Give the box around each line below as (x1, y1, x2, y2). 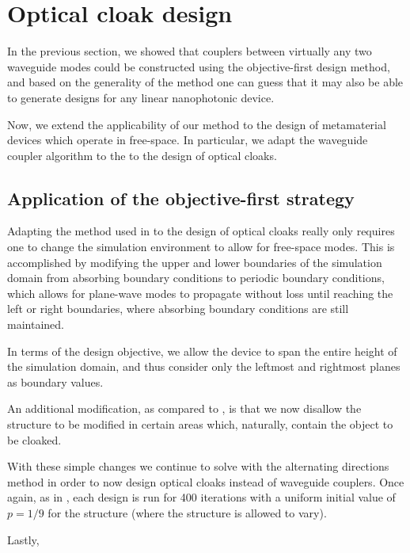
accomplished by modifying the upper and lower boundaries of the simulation (7, 254, 382, 270)
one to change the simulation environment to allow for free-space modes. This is (7, 238, 395, 255)
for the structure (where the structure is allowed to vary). (47, 504, 327, 521)
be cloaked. (7, 431, 62, 448)
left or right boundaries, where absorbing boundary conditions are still (7, 300, 349, 317)
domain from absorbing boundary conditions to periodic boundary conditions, (7, 269, 385, 286)
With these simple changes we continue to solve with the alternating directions (7, 458, 389, 475)
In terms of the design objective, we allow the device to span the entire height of (7, 342, 397, 359)
